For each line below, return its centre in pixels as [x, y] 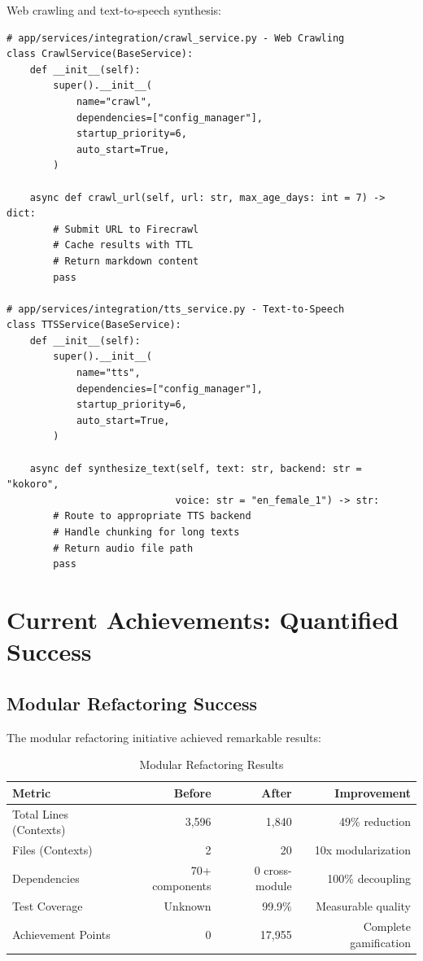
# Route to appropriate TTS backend [152, 516]
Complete [387, 926]
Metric [32, 792]
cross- [278, 869]
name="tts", [108, 373]
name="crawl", [114, 101]
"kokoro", [33, 485]
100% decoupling [369, 878]
